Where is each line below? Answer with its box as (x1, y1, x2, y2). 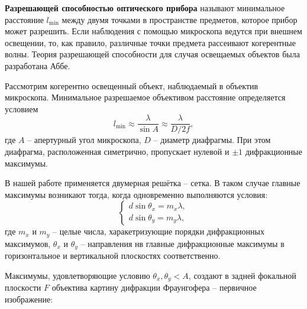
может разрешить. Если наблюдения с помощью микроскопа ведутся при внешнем (5, 25, 302, 37)
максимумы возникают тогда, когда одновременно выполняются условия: (5, 188, 268, 200)
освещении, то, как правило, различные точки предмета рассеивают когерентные (5, 36, 296, 48)
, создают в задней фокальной (188, 269, 296, 281)
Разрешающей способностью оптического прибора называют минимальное (5, 2, 285, 14)
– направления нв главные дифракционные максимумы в (80, 237, 285, 249)
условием (5, 102, 38, 115)
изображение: (5, 292, 53, 305)
